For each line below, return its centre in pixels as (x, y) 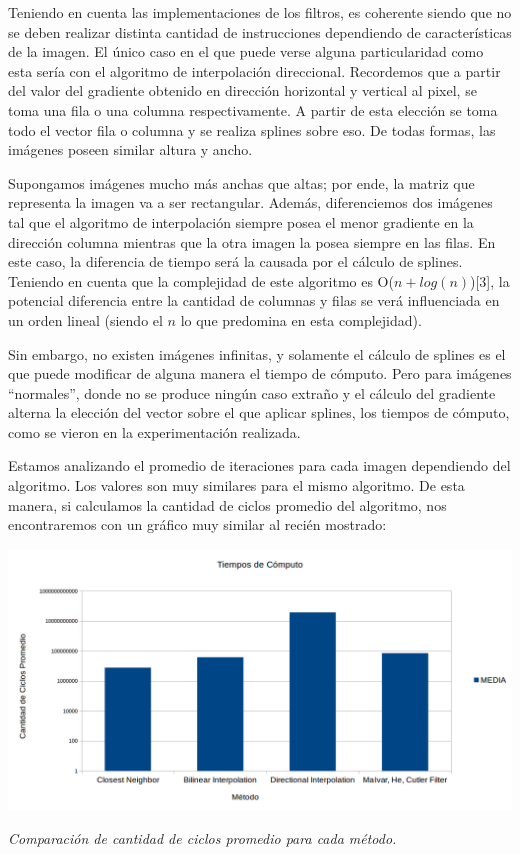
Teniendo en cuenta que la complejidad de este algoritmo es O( (201, 280)
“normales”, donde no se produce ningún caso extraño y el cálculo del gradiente (252, 392)
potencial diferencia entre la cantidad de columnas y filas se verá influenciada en (254, 300)
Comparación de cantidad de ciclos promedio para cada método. (202, 838)
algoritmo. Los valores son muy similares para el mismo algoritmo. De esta (236, 485)
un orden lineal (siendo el (85, 319)
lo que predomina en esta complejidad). (301, 319)
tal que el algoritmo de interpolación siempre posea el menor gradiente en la (241, 221)
